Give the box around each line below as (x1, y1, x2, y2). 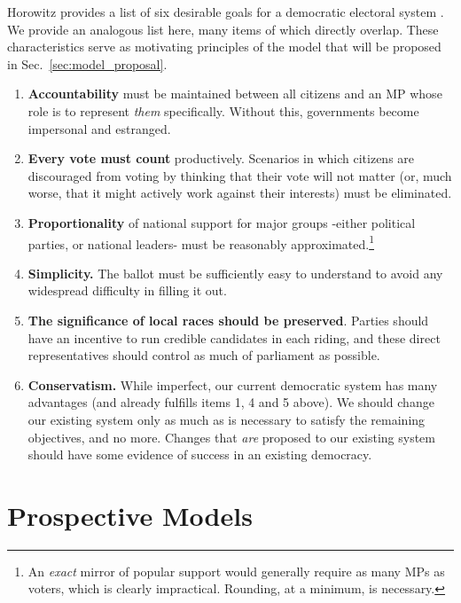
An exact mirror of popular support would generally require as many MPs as (27, 561, 445, 580)
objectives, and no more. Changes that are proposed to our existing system (27, 427, 436, 446)
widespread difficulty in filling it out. (27, 281, 227, 300)
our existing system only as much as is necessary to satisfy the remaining (27, 410, 426, 428)
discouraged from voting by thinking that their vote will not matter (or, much (27, 166, 452, 184)
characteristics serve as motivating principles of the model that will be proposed (7, 37, 441, 56)
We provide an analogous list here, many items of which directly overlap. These (7, 20, 439, 38)
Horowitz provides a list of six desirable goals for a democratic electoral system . (7, 3, 444, 20)
